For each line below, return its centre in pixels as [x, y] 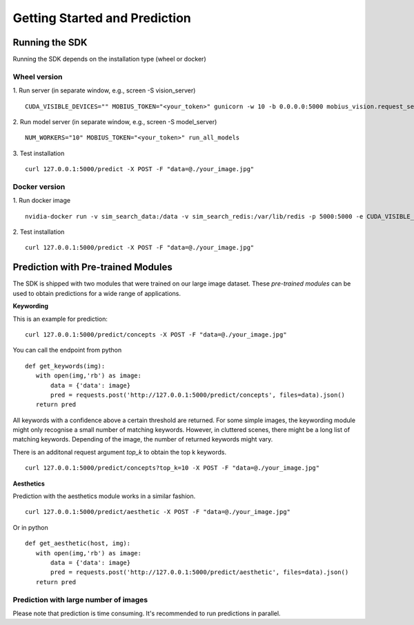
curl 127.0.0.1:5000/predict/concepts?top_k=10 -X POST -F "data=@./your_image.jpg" [172, 468]
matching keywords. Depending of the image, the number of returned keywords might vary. [143, 439]
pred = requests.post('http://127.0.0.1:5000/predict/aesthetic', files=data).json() [200, 572]
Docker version [39, 186]
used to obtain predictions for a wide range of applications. [97, 293]
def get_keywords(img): [65, 366]
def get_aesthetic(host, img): [78, 544]
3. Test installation [39, 153]
